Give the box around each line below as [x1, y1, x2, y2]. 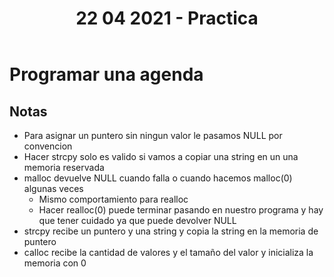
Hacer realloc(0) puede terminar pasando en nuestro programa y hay [38, 204, 324, 216]
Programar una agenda [9, 63, 204, 86]
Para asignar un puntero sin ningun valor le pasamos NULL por [23, 130, 283, 141]
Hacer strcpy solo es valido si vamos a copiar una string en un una [23, 151, 299, 162]
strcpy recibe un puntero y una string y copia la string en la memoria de [23, 225, 319, 237]
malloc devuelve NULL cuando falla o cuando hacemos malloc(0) [23, 172, 293, 184]
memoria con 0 [23, 257, 87, 269]
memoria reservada [23, 162, 105, 173]
